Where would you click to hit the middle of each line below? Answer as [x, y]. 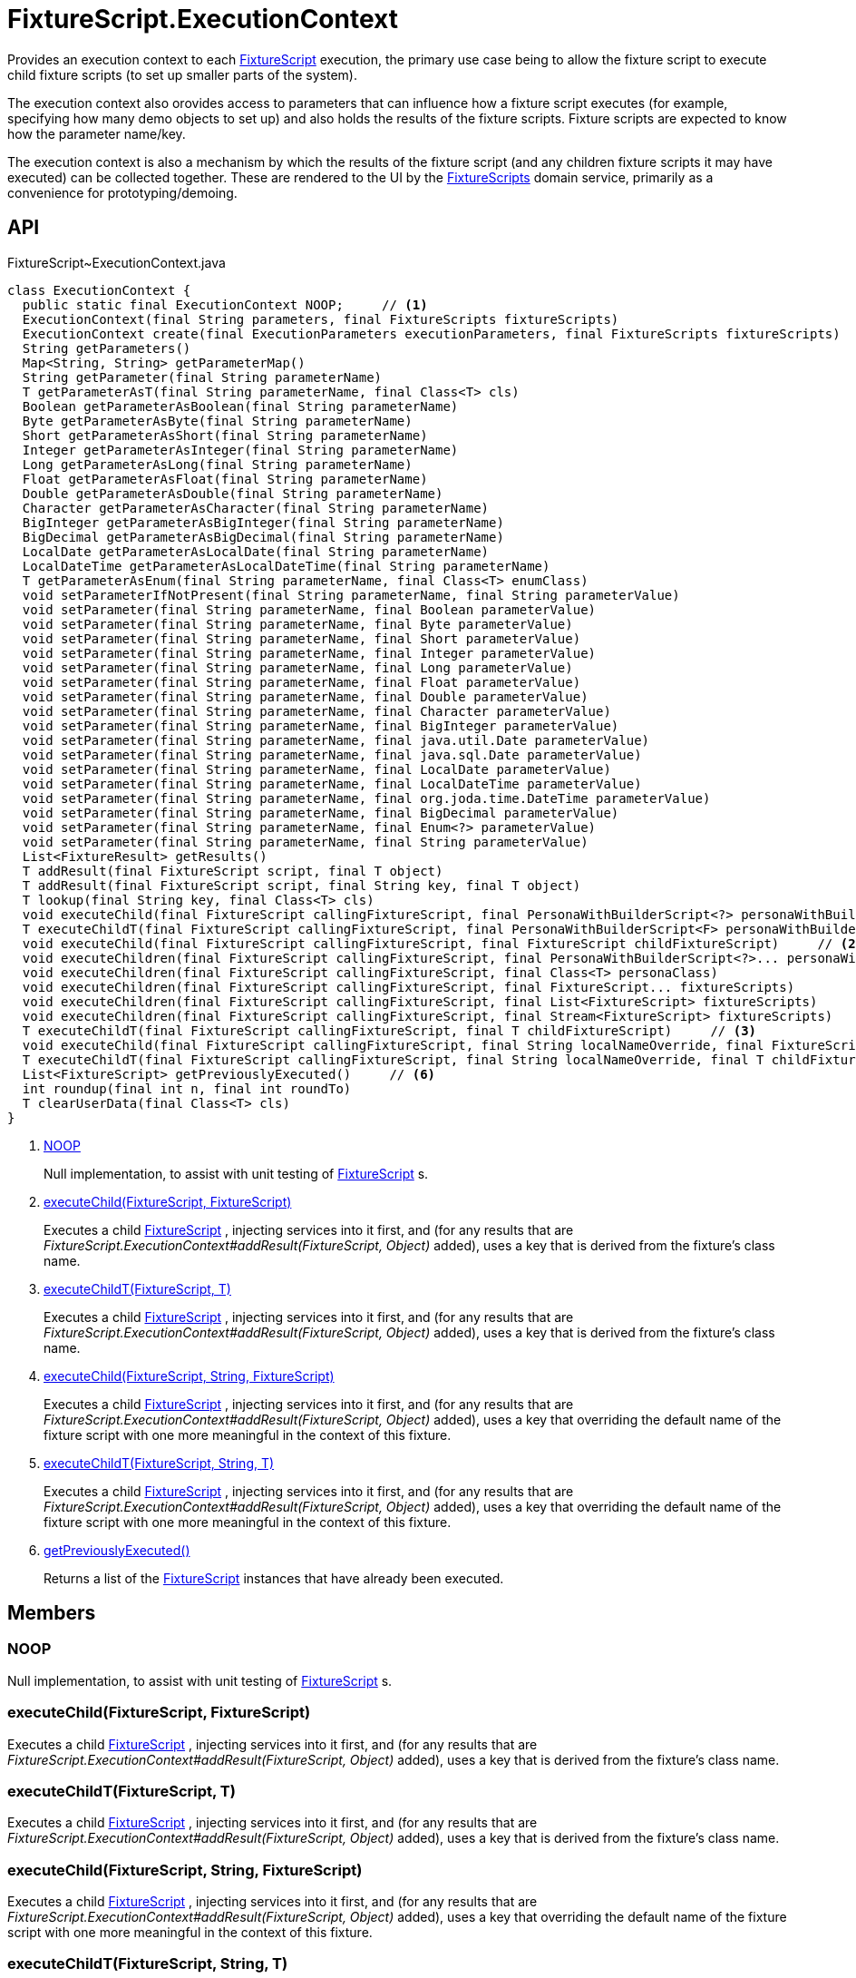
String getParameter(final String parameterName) [202, 377]
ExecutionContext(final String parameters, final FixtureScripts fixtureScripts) [321, 319]
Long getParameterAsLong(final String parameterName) [217, 464]
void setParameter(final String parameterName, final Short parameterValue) [302, 638]
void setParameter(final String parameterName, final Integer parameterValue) [309, 653]
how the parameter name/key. [97, 133]
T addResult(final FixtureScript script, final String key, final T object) [302, 885]
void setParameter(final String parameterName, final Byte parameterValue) [297, 624]
